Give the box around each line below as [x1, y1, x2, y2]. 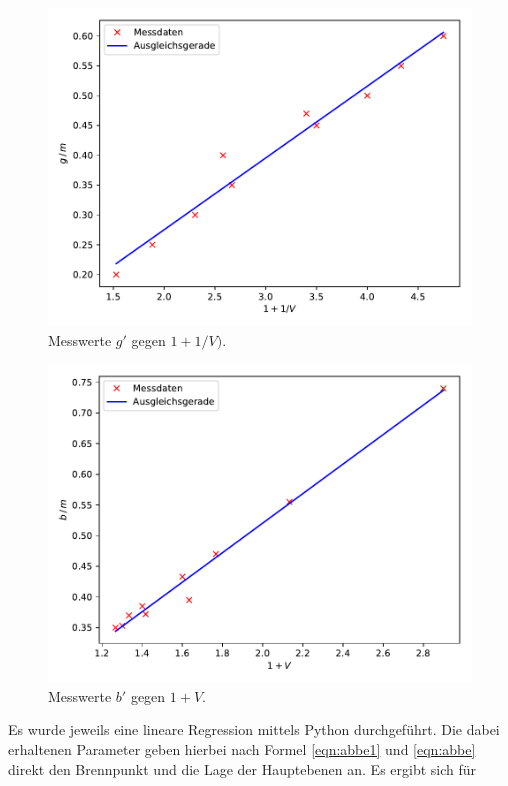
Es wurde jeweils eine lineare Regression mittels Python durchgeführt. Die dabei [8, 719, 500, 740]
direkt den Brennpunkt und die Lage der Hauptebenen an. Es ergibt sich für [8, 758, 477, 779]
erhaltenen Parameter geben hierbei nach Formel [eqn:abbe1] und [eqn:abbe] [8, 738, 476, 759]
